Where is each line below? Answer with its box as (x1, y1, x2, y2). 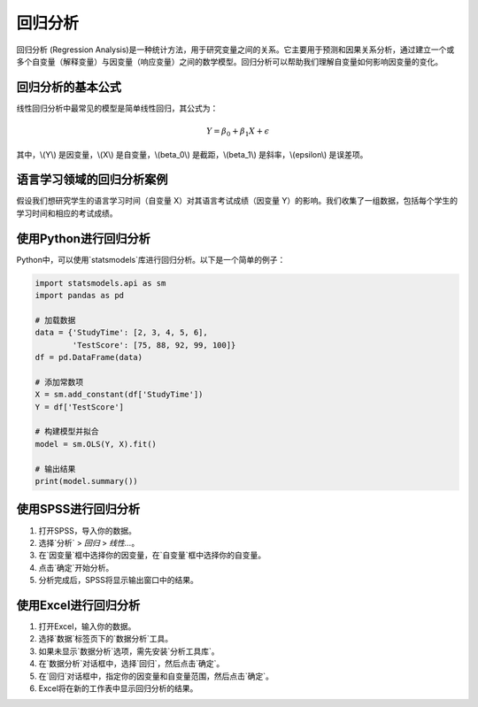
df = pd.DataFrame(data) (35, 352, 143, 363)
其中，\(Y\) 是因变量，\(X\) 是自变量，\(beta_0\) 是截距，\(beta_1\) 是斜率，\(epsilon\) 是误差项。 (16, 149, 368, 159)
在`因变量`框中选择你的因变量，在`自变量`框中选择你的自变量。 (38, 549, 266, 561)
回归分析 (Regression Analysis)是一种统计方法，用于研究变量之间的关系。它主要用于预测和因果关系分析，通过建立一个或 (16, 44, 455, 55)
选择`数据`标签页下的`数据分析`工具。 (38, 634, 173, 644)
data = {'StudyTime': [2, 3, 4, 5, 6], (35, 327, 208, 338)
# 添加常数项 (35, 377, 84, 387)
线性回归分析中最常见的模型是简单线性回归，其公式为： (16, 103, 219, 113)
